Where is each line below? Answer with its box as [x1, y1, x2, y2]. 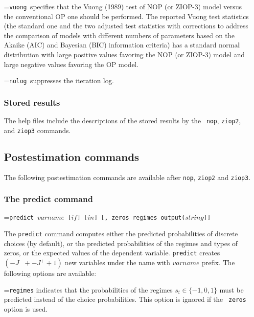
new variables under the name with [65, 257, 170, 268]
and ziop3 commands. [4, 125, 71, 135]
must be [219, 284, 244, 294]
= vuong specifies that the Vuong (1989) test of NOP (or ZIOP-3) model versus [4, 1, 242, 11]
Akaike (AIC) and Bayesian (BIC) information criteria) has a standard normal [4, 40, 240, 50]
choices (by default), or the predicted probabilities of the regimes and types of [4, 238, 238, 248]
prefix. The [202, 257, 235, 268]
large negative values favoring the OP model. [4, 59, 139, 69]
